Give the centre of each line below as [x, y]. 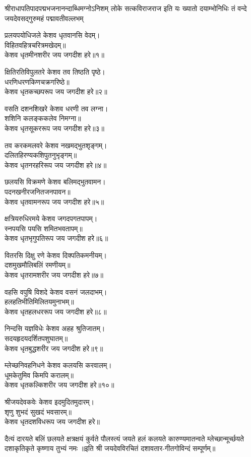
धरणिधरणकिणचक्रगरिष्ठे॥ [37, 81]
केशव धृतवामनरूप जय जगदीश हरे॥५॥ [54, 201]
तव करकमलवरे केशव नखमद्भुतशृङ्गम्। [56, 145]
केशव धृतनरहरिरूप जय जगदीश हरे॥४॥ [56, 165]
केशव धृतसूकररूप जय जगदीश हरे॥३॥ [54, 128]
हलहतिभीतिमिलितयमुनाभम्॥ [39, 302]
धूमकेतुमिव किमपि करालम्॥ [39, 375]
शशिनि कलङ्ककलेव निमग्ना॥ [43, 118]
